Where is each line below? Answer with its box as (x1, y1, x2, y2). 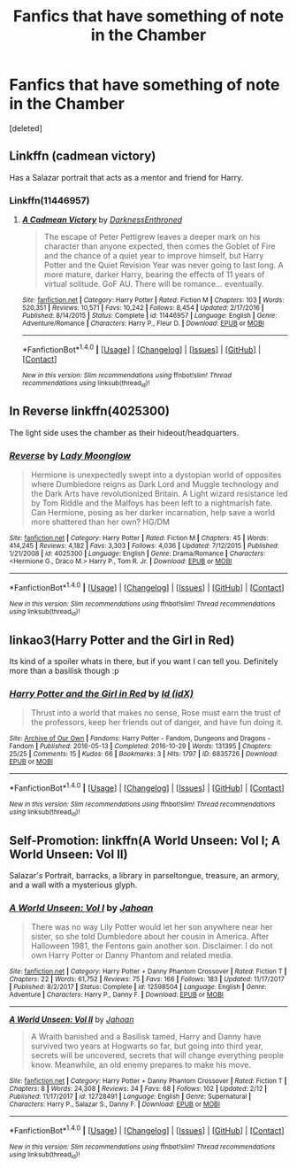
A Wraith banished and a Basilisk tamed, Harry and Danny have (30, 1032, 262, 1042)
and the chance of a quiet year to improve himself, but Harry (43, 251, 264, 261)
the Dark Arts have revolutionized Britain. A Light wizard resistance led (30, 489, 288, 499)
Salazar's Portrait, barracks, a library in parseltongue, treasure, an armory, (9, 870, 280, 881)
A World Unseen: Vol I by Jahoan (9, 901, 154, 914)
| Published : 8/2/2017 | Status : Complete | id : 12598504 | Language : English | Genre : (9, 983, 267, 992)
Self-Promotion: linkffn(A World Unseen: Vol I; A (9, 832, 281, 847)
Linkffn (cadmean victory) (9, 149, 156, 164)
